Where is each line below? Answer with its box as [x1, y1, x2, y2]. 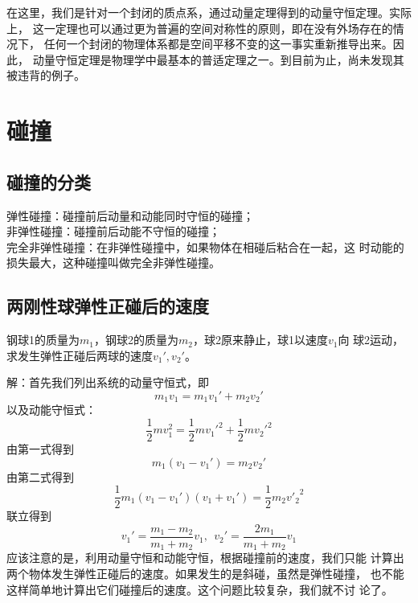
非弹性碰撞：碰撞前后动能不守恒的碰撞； [6, 223, 220, 240]
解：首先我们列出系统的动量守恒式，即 [6, 374, 209, 391]
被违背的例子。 [6, 67, 85, 84]
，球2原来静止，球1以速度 [192, 331, 328, 348]
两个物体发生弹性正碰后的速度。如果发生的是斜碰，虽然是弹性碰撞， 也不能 [6, 564, 404, 581]
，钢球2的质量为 [93, 331, 178, 348]
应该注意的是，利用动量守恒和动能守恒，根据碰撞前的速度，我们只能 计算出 [6, 549, 404, 566]
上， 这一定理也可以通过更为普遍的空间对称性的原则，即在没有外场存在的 [6, 19, 393, 36]
